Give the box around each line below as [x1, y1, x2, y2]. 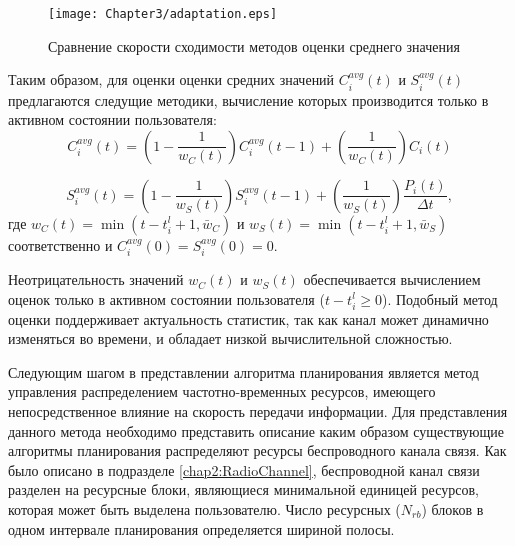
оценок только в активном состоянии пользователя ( [8, 288, 325, 309]
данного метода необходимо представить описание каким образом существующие [8, 420, 504, 441]
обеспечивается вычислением [303, 269, 481, 290]
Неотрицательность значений [8, 269, 184, 290]
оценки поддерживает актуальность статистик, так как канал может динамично [8, 308, 489, 329]
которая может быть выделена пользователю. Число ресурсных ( [8, 498, 401, 519]
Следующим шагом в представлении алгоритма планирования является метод [8, 361, 479, 382]
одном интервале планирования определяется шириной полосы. [8, 518, 395, 539]
